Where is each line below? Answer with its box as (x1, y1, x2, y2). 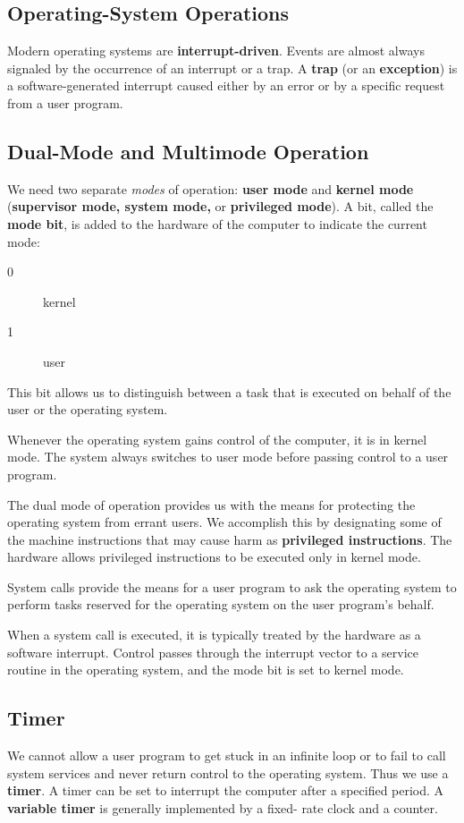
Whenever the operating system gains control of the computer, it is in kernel (7, 429, 427, 448)
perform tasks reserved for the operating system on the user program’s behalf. (7, 595, 434, 614)
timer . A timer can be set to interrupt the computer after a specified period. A (7, 781, 444, 800)
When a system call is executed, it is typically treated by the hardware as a (7, 625, 421, 644)
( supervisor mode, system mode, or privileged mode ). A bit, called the (7, 197, 434, 216)
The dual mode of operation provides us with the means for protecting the (7, 495, 416, 513)
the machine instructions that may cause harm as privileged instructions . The (7, 530, 452, 548)
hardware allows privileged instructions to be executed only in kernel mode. (7, 547, 421, 566)
